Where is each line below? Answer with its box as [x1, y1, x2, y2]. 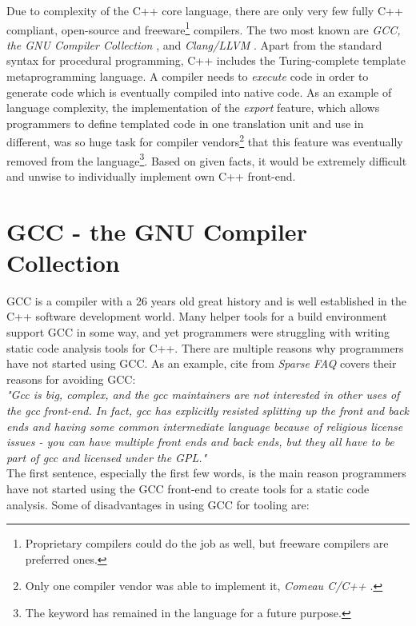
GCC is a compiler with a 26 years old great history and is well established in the [6, 292, 407, 309]
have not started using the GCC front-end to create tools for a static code [6, 480, 370, 496]
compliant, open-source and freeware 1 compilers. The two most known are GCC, [6, 18, 401, 38]
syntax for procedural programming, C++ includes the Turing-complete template [6, 52, 406, 69]
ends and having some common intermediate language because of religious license [6, 417, 403, 434]
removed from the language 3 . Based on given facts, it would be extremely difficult [6, 150, 407, 169]
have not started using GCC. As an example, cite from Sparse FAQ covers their [6, 355, 397, 372]
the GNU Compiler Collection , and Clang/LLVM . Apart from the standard [6, 36, 382, 53]
